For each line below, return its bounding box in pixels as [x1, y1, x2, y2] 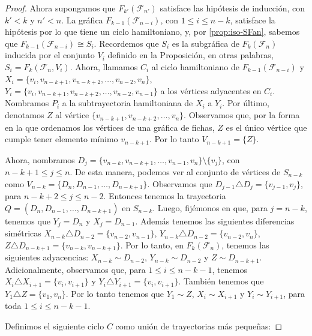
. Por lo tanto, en [120, 238, 184, 251]
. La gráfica [61, 13, 103, 26]
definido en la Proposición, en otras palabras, [107, 49, 274, 61]
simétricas [5, 227, 41, 239]
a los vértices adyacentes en [160, 85, 262, 97]
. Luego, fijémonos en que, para [152, 201, 268, 214]
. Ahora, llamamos [70, 60, 138, 73]
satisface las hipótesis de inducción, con [160, 2, 305, 14]
